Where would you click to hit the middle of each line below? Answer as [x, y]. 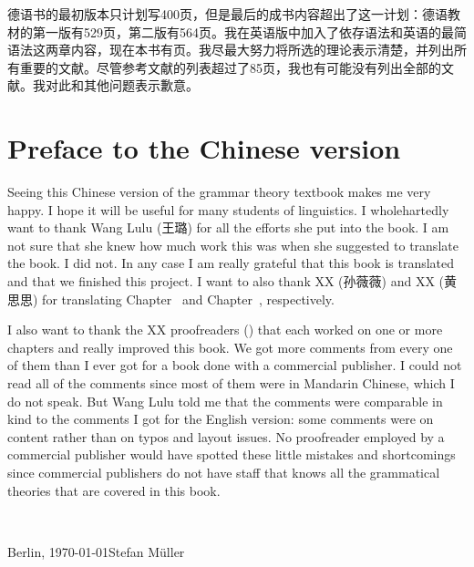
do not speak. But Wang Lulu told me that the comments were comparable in [225, 401]
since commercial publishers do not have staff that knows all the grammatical [224, 472]
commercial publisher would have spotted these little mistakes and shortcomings [232, 454]
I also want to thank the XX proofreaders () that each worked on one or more [225, 330]
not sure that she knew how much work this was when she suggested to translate [233, 245]
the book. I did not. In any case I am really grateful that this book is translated [231, 263]
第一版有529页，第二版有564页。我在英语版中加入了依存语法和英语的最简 [249, 31]
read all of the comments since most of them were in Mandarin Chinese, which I [231, 383]
